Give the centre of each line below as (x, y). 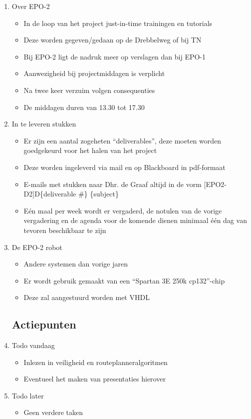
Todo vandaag (33, 345)
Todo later (28, 395)
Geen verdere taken (53, 412)
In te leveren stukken (44, 124)
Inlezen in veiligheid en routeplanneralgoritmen (96, 362)
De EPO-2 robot (37, 247)
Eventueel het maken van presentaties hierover (95, 379)
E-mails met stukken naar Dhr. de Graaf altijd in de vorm (113, 184)
